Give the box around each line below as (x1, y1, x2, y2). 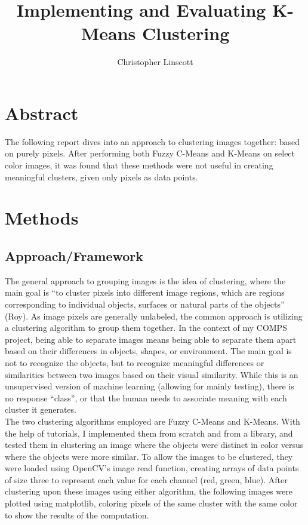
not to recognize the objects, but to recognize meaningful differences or (5, 356, 264, 369)
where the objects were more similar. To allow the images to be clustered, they (5, 450, 293, 462)
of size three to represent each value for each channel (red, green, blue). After (5, 473, 288, 486)
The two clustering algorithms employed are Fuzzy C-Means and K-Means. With (5, 415, 300, 427)
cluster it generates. (5, 403, 76, 416)
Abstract (5, 100, 79, 125)
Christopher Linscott (117, 56, 193, 68)
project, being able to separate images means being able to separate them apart (5, 333, 297, 345)
